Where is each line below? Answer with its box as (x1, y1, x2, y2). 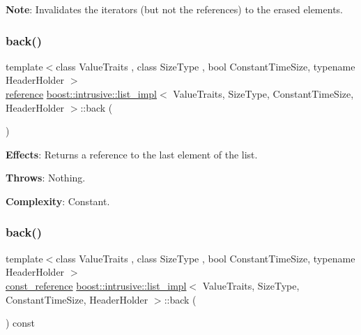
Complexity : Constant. (6, 193, 110, 208)
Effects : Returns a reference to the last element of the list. (6, 147, 258, 161)
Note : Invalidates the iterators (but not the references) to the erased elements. (6, 2, 343, 16)
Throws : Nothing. (6, 170, 86, 185)
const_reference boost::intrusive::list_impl (6, 278, 187, 292)
